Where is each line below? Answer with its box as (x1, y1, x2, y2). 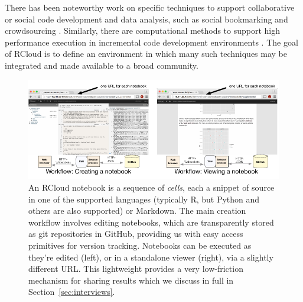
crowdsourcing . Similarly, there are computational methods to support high (5, 24, 281, 37)
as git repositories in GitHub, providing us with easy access (28, 227, 243, 240)
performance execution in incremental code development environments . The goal (5, 36, 298, 48)
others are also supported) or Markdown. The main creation (28, 204, 246, 217)
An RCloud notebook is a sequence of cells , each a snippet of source (28, 181, 275, 193)
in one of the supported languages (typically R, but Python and (28, 192, 260, 205)
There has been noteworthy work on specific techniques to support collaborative (5, 1, 295, 13)
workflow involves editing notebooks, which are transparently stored (28, 216, 274, 228)
